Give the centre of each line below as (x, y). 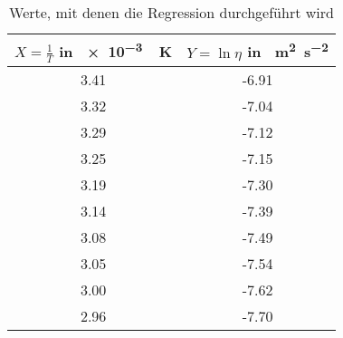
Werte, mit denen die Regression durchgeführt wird (171, 12)
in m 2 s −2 (288, 50)
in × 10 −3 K (116, 50)
